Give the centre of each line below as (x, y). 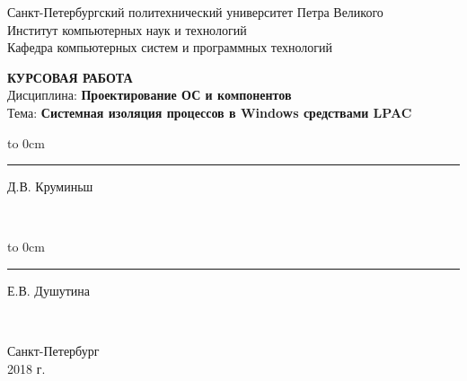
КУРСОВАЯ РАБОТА (70, 77)
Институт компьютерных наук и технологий (127, 29)
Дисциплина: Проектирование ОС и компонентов (150, 95)
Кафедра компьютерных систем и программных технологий (170, 47)
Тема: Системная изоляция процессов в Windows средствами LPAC (210, 112)
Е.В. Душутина (48, 290)
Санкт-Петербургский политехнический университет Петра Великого (195, 12)
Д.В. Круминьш (50, 186)
